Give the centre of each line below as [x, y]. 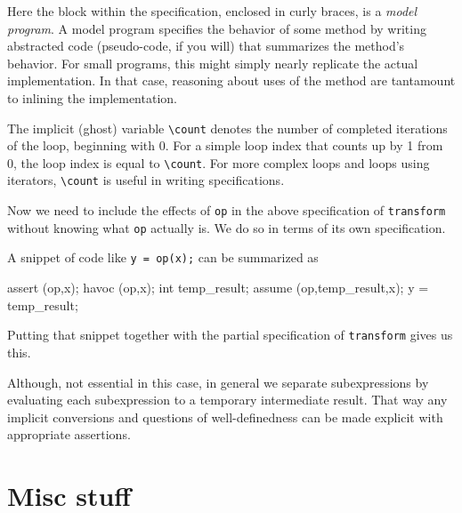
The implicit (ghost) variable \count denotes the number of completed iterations [227, 128]
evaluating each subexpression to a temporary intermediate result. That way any [227, 400]
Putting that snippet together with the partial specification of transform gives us [230, 335]
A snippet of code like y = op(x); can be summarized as [163, 257]
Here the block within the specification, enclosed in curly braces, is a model [212, 11]
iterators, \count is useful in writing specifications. [146, 180]
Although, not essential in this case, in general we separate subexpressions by [218, 382]
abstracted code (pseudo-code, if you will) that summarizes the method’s [206, 46]
